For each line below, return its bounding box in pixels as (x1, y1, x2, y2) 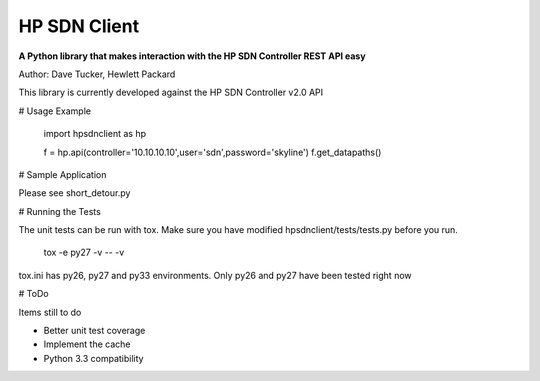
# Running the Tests (18, 205, 102, 217)
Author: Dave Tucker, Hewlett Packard (18, 68, 176, 80)
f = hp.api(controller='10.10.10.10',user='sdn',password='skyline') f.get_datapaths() (43, 146, 382, 158)
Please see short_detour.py (18, 187, 131, 199)
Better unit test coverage (43, 325, 146, 337)
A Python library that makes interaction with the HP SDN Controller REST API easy (18, 50, 366, 62)
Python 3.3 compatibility (43, 352, 144, 364)
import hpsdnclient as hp (43, 128, 147, 140)
